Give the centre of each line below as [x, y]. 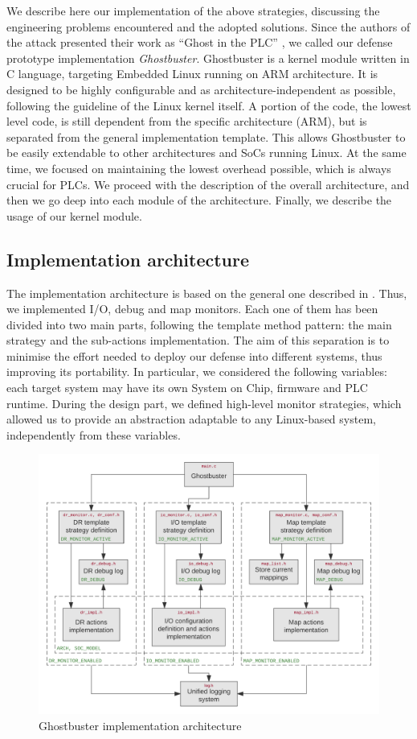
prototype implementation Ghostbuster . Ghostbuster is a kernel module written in [208, 58]
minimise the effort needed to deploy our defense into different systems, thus [194, 355]
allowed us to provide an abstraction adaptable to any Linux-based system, [191, 419]
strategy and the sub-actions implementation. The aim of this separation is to [198, 340]
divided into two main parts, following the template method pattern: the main [199, 324]
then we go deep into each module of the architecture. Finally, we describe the [199, 200]
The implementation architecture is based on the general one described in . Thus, [207, 293]
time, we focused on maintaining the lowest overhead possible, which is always [199, 168]
